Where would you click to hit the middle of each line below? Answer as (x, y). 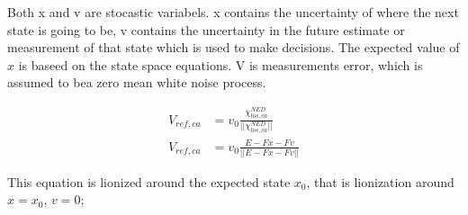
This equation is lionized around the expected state (149, 181)
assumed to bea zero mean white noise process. (137, 82)
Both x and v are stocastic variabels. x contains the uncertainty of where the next (233, 12)
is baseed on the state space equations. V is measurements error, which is (220, 64)
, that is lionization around (380, 181)
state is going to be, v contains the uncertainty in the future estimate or (206, 29)
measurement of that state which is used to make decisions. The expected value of (234, 47)
